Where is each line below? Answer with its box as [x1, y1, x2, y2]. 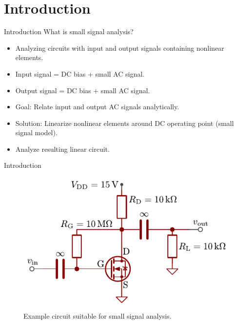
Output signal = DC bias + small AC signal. [15, 85, 150, 95]
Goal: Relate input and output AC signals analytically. [15, 101, 179, 112]
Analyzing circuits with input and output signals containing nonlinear [15, 42, 224, 53]
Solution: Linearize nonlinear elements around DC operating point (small [15, 118, 234, 128]
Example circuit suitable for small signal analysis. [23, 311, 172, 321]
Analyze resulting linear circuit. [15, 143, 110, 154]
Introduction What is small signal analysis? [4, 26, 134, 37]
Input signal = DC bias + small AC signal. [15, 68, 144, 79]
